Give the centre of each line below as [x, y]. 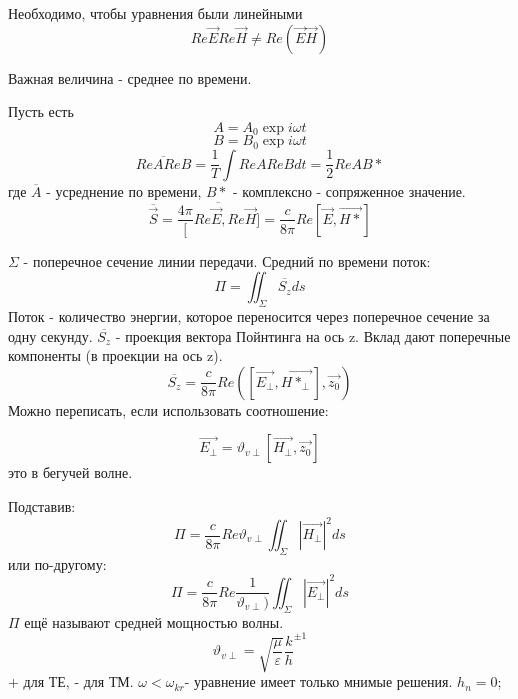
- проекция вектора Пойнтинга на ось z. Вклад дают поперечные [313, 335]
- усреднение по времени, [124, 190]
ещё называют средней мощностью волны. [154, 621]
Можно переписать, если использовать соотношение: [168, 409]
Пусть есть [41, 111]
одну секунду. [50, 335]
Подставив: [42, 505]
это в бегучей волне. [70, 472]
